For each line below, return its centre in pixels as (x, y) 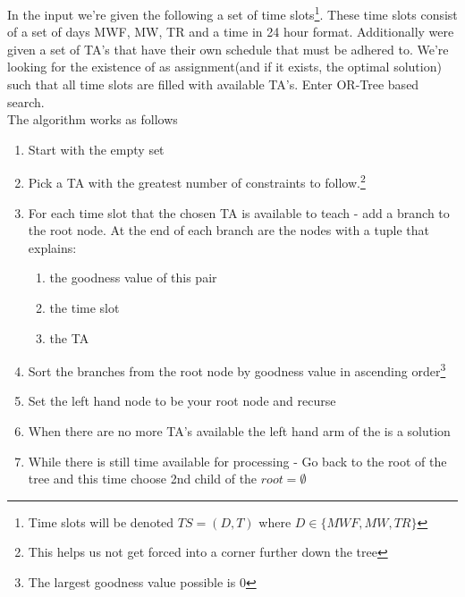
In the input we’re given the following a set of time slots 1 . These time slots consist (232, 13)
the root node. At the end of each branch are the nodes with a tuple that (228, 230)
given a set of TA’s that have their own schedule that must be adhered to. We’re (228, 49)
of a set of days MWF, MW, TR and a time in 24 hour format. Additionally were (231, 32)
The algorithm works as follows (93, 119)
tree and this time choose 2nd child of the (143, 479)
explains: (52, 247)
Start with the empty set (96, 149)
